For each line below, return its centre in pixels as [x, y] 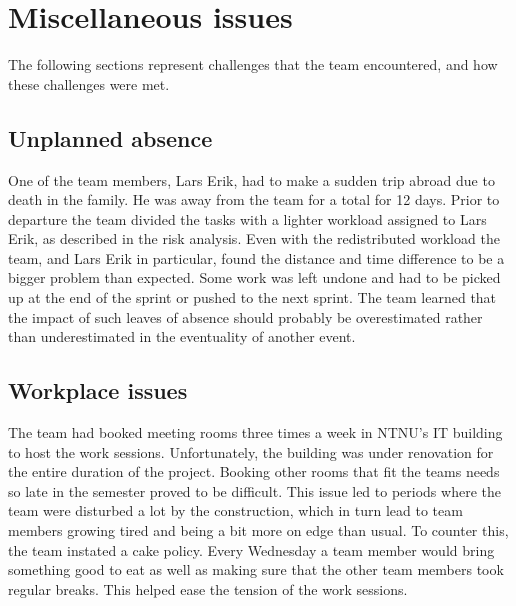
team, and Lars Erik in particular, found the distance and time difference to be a [256, 257]
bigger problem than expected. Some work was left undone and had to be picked [254, 277]
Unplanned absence [110, 137]
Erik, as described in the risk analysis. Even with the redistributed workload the [254, 238]
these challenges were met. [89, 83]
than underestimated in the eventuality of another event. [182, 336]
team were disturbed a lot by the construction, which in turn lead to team [235, 510]
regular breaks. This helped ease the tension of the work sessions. [208, 588]
